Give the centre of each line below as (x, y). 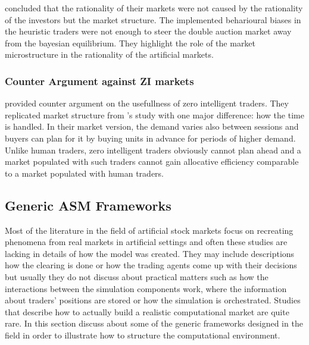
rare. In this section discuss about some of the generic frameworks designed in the (154, 323)
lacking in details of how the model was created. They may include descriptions (150, 253)
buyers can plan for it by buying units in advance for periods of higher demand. (150, 138)
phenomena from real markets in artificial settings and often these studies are (146, 242)
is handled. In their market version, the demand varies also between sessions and (152, 126)
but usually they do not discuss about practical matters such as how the (137, 276)
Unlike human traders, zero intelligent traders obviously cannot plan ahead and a (153, 150)
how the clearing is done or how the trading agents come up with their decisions (151, 265)
